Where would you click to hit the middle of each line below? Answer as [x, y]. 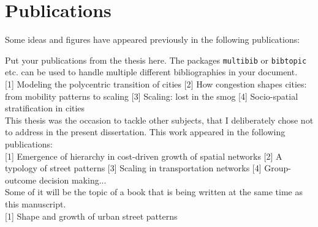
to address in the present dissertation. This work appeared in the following [145, 132]
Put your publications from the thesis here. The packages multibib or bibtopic [156, 60]
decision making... [73, 180]
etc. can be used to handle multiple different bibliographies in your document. [151, 72]
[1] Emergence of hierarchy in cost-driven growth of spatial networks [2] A [144, 156]
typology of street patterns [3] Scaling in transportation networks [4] [133, 168]
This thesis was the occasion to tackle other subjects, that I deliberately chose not [159, 120]
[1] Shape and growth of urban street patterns [91, 216]
